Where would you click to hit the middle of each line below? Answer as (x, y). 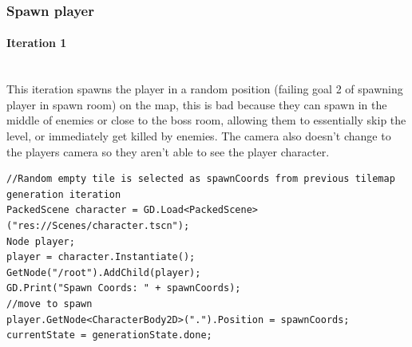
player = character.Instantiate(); (101, 257)
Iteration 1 (37, 43)
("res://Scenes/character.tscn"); (98, 225)
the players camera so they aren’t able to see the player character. (168, 151)
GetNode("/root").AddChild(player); (104, 272)
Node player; (41, 241)
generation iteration (64, 194)
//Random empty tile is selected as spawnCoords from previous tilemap (201, 179)
